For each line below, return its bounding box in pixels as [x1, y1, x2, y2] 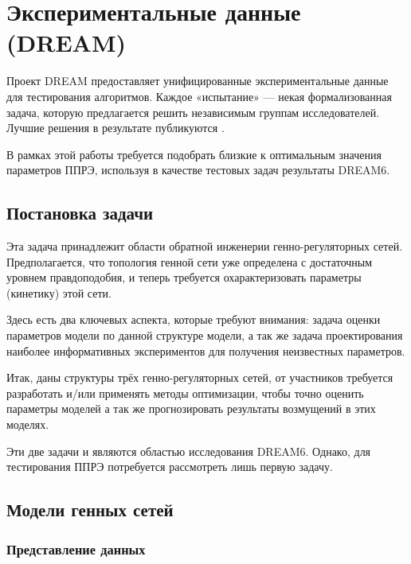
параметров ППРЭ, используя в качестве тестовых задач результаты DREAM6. [6, 161, 390, 178]
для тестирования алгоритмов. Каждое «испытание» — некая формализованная [6, 88, 392, 104]
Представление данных [6, 539, 146, 558]
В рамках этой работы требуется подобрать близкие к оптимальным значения [6, 146, 382, 162]
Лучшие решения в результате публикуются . [6, 119, 225, 136]
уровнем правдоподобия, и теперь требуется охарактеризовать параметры [6, 269, 362, 286]
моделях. [6, 416, 49, 433]
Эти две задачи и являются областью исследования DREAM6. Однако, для [6, 442, 371, 459]
